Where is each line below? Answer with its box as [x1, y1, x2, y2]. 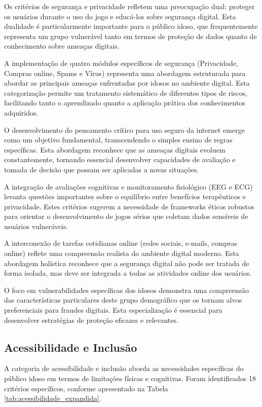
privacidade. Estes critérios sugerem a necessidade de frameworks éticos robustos [4, 201, 254, 211]
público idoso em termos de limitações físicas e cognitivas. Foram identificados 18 [4, 373, 256, 384]
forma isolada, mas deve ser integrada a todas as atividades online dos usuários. [4, 268, 252, 278]
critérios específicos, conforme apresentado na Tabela [4, 383, 168, 393]
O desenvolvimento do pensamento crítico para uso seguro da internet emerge [4, 124, 245, 135]
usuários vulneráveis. [4, 220, 68, 231]
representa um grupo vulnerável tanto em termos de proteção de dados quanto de [4, 30, 257, 41]
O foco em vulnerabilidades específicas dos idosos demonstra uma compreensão [4, 284, 249, 295]
